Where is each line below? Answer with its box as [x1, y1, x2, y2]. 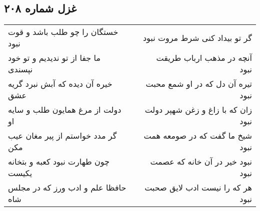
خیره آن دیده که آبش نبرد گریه [8, 78, 112, 90]
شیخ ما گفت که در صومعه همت [143, 130, 252, 142]
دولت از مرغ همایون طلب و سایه [8, 104, 121, 116]
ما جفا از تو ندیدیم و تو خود [8, 52, 101, 64]
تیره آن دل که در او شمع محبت [145, 78, 252, 90]
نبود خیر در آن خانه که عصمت [150, 156, 252, 168]
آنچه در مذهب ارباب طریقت [156, 52, 252, 64]
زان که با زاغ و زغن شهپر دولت [144, 104, 252, 116]
